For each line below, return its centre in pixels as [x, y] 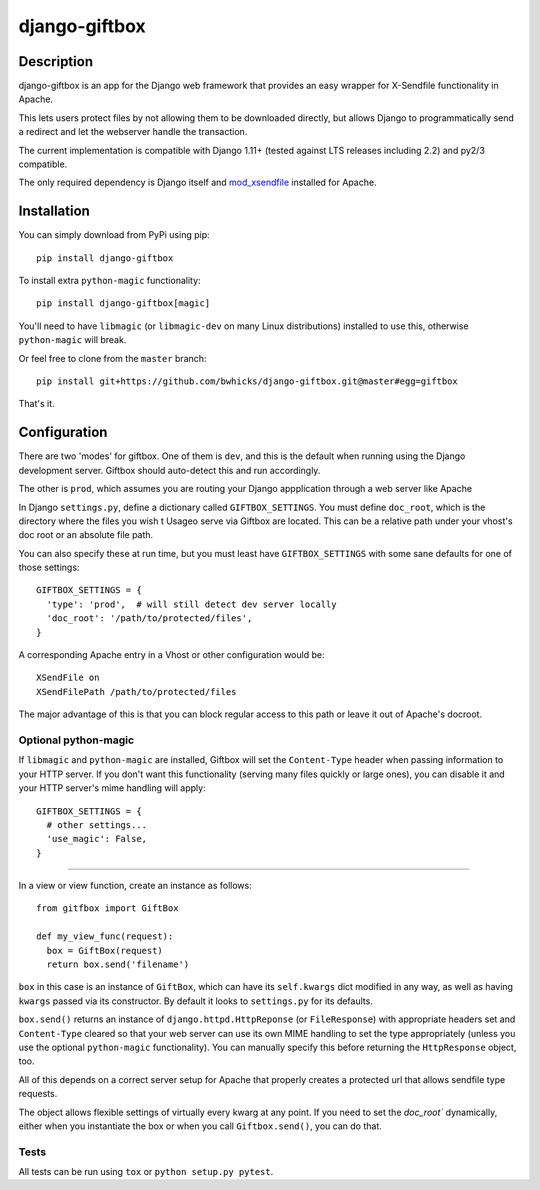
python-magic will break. [72, 340]
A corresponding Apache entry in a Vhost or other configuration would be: [171, 655]
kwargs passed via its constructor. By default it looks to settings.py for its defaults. [196, 1001]
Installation [54, 211]
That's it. [36, 404]
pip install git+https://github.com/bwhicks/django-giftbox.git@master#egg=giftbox [247, 381]
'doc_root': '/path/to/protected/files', [149, 618]
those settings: [49, 567]
